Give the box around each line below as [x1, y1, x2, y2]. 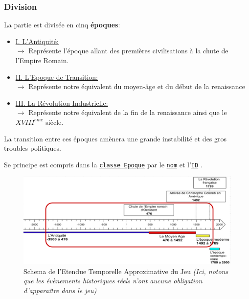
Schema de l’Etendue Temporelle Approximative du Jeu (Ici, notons [23, 266, 228, 276]
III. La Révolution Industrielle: [15, 97, 108, 108]
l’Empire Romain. [15, 55, 69, 65]
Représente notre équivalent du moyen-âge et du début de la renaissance [28, 81, 245, 92]
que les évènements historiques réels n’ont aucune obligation [23, 276, 203, 286]
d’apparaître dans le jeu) [23, 285, 97, 295]
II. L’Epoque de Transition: [15, 71, 98, 82]
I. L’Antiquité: [15, 36, 59, 46]
